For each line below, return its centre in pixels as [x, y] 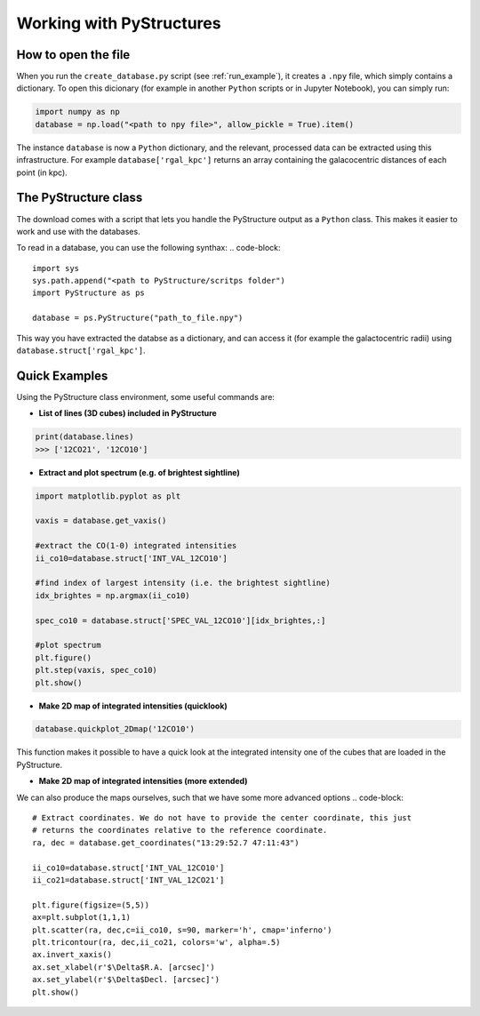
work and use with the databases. [79, 231]
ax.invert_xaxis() [72, 955]
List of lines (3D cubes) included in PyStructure [128, 413]
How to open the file [73, 55]
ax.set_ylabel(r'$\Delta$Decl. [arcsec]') [126, 980]
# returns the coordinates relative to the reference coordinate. [180, 830]
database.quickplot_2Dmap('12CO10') [115, 729]
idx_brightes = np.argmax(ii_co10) [112, 595]
